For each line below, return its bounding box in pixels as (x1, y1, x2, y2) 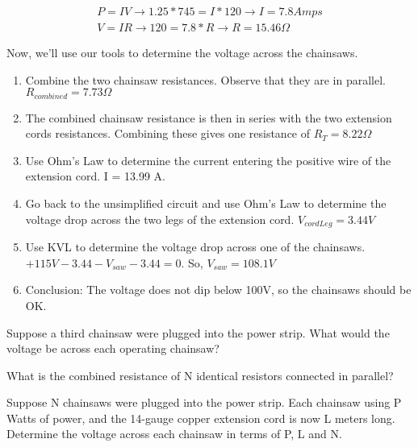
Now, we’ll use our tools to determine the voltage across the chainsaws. (6, 44, 358, 61)
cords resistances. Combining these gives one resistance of (25, 125, 311, 142)
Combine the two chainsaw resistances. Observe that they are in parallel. (25, 71, 386, 88)
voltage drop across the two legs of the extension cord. (25, 210, 295, 227)
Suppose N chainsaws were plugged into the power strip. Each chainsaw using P (6, 394, 402, 411)
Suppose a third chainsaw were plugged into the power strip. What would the (6, 324, 390, 341)
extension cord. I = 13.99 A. (25, 168, 165, 184)
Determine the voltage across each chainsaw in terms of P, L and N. (6, 425, 342, 442)
